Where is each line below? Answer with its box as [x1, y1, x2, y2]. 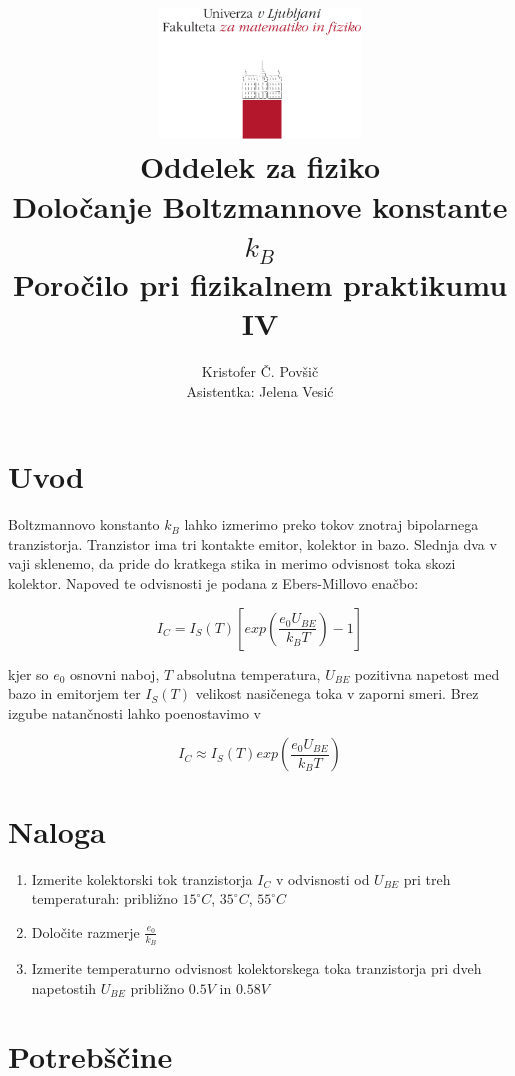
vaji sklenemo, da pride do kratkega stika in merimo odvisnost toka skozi [8, 553, 456, 574]
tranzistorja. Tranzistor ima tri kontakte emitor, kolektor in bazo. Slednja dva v [8, 533, 497, 554]
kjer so [8, 663, 49, 684]
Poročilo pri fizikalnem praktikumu [12, 263, 508, 304]
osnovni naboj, [70, 663, 160, 684]
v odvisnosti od [275, 868, 370, 889]
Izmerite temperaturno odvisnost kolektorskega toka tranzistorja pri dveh [31, 957, 482, 978]
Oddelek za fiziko [139, 146, 381, 187]
